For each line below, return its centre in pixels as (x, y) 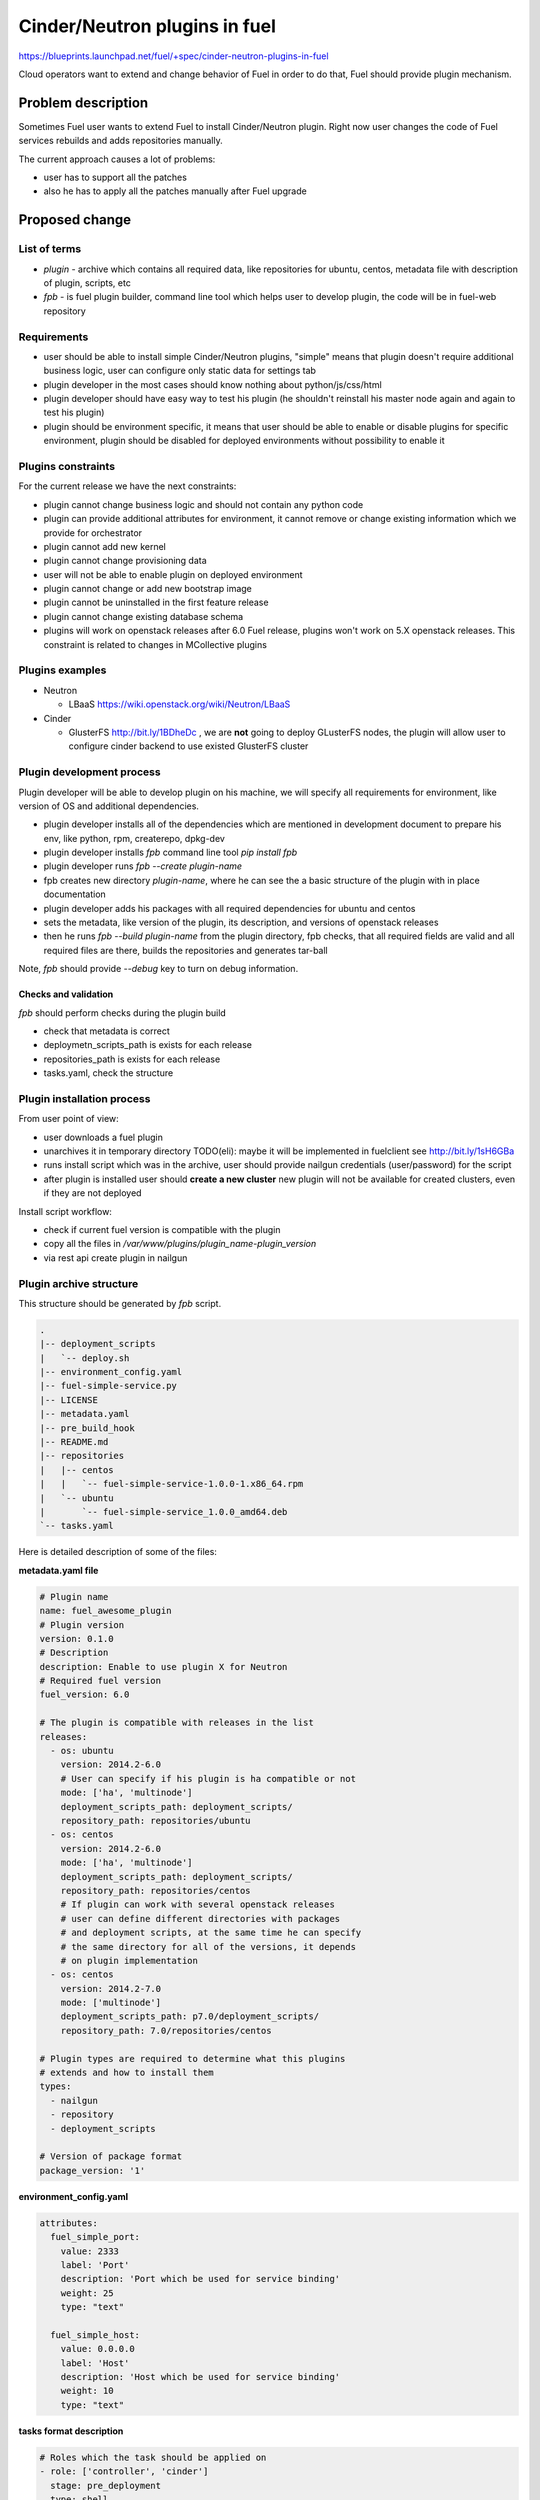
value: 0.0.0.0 (97, 2349)
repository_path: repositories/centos (155, 1890)
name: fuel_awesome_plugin (105, 1611)
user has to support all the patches (115, 177)
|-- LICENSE (69, 1399)
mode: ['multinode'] (111, 2003)
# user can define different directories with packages (200, 1918)
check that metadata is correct (106, 1031)
